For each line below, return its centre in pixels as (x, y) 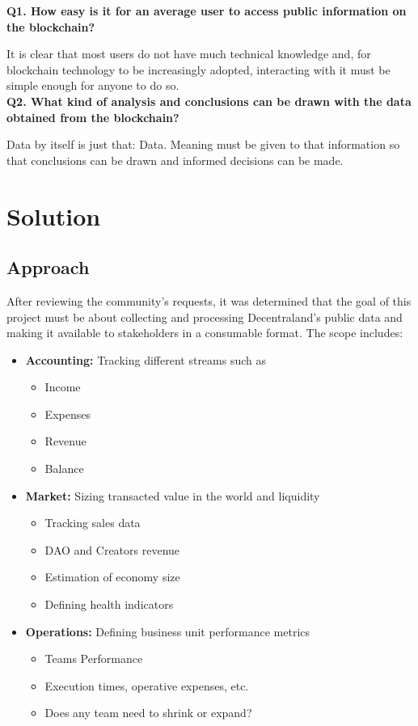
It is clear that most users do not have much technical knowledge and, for (189, 54)
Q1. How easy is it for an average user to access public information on (207, 11)
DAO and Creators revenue (112, 549)
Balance (64, 469)
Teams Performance (94, 658)
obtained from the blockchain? (93, 117)
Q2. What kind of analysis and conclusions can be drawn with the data (209, 101)
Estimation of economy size (112, 577)
